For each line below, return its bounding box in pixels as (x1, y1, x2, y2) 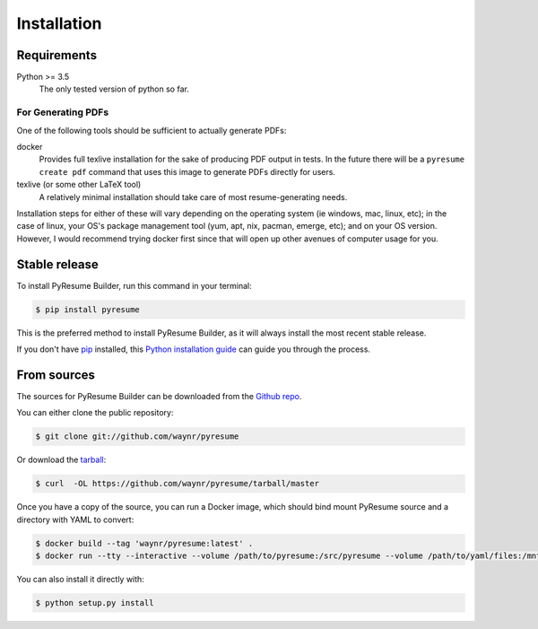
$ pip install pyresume (35, 304, 141, 314)
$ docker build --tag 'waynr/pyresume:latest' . (35, 538, 254, 548)
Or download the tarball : (16, 454, 107, 466)
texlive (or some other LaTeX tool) (16, 179, 142, 190)
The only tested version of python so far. (39, 83, 190, 94)
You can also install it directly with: (16, 573, 145, 584)
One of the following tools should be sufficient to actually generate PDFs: (16, 125, 287, 135)
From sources (16, 367, 96, 382)
